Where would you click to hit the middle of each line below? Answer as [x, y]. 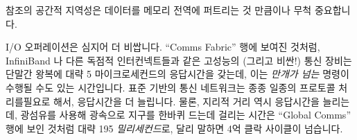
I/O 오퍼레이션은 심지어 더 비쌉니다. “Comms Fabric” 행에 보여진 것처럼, [163, 47]
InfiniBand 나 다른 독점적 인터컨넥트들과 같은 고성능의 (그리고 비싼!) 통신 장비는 [179, 60]
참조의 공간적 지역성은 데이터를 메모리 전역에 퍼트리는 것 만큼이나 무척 [159, 10]
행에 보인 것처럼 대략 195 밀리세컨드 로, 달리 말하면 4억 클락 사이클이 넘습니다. [174, 128]
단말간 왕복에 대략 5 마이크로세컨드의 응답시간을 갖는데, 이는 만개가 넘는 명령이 [177, 74]
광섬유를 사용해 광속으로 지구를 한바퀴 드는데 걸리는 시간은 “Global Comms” [185, 115]
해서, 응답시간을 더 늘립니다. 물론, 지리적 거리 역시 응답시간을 [186, 101]
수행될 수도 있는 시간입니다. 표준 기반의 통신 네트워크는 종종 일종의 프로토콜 [171, 87]
